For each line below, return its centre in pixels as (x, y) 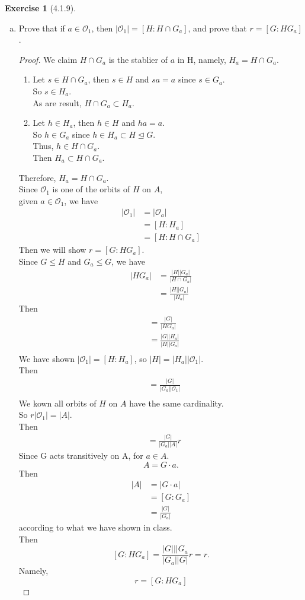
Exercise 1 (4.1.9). (41, 8)
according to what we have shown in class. (95, 527)
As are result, (57, 102)
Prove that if (42, 28)
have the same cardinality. (176, 403)
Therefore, (37, 177)
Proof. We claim (48, 59)
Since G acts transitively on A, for (81, 455)
